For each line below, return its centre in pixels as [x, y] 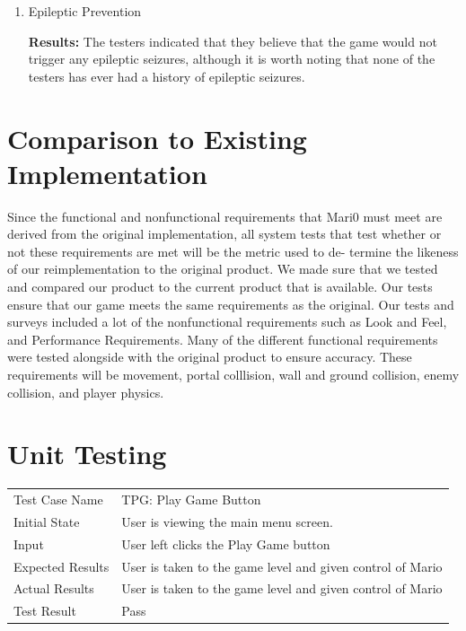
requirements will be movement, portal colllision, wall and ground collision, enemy [233, 375]
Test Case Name [58, 500]
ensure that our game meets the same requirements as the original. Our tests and [231, 304]
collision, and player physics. [86, 392]
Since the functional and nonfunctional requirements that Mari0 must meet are [225, 216]
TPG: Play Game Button [191, 500]
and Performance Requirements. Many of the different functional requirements [223, 339]
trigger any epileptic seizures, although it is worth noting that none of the [232, 59]
